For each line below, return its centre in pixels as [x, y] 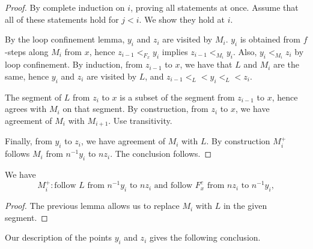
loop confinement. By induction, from [74, 64]
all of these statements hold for [62, 19]
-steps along [27, 51]
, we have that [206, 64]
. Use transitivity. [140, 120]
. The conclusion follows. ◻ [161, 154]
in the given [245, 206]
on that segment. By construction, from [135, 109]
